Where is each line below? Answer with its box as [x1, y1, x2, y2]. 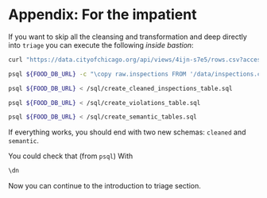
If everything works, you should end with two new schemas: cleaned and [8, 127, 246, 137]
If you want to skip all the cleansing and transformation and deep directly [8, 32, 248, 41]
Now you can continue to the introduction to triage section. [8, 181, 201, 191]
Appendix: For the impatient [8, 6, 197, 24]
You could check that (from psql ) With [8, 151, 133, 161]
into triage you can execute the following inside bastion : [8, 40, 194, 49]
